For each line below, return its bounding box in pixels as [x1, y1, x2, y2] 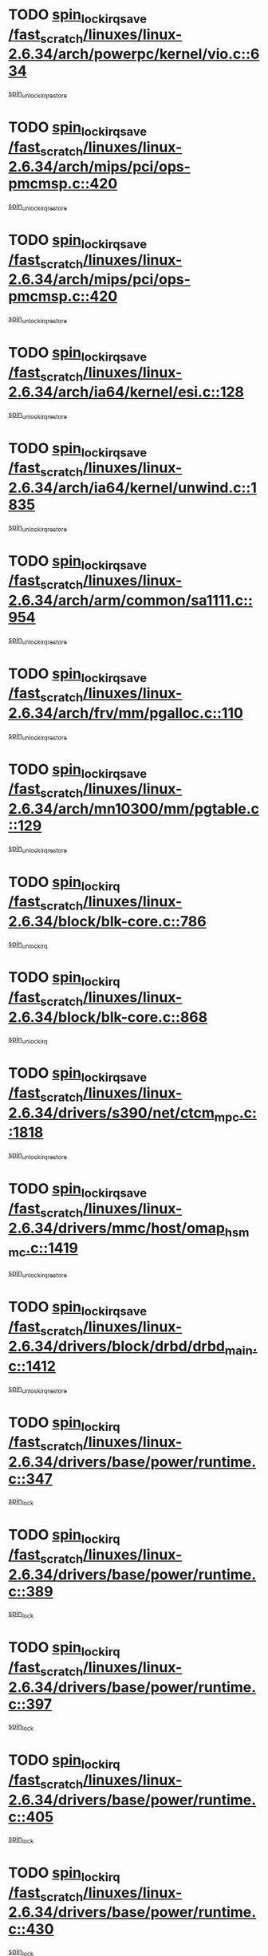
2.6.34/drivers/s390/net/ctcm [8, 1103, 215, 1122]
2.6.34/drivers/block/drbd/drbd [8, 1338, 226, 1355]
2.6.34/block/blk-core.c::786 [8, 912, 207, 930]
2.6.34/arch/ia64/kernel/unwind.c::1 [8, 479, 258, 497]
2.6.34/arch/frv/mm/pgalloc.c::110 [8, 704, 243, 722]
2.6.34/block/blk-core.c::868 [8, 1008, 208, 1026]
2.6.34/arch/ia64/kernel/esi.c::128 [8, 383, 245, 401]
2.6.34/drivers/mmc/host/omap [8, 1219, 226, 1237]
